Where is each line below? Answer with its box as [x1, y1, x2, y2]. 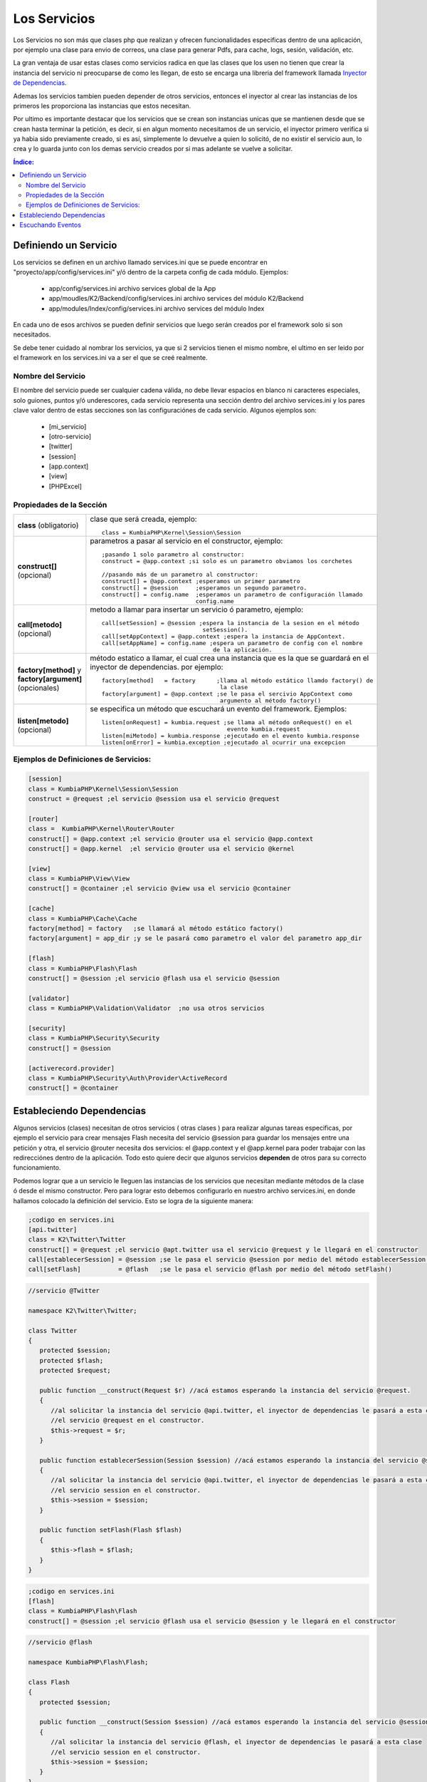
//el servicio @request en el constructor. [51, 1416, 205, 1425]
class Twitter [28, 1327, 78, 1334]
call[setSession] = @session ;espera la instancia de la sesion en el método [101, 619, 359, 627]
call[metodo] [17, 620, 62, 630]
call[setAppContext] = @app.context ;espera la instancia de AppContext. [101, 633, 346, 641]
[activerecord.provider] [28, 1064, 115, 1072]
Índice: [13, 158, 35, 166]
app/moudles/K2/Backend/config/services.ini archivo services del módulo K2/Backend [48, 294, 304, 303]
